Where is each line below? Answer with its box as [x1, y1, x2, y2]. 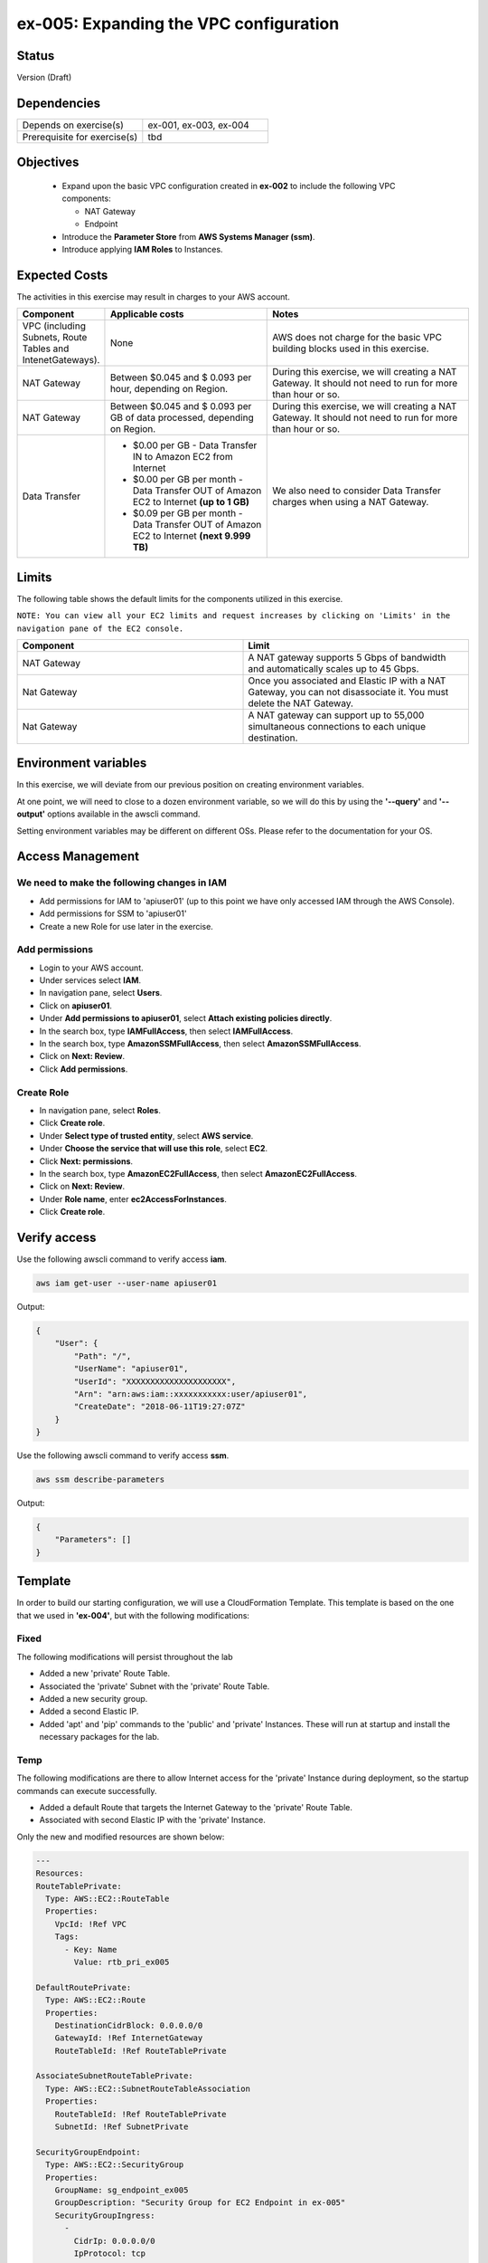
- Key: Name [64, 1944, 117, 1954]
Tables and [22, 342, 70, 355]
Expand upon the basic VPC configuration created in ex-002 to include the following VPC [61, 180, 396, 191]
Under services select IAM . [39, 975, 142, 986]
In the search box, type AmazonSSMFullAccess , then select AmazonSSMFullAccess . [39, 1038, 361, 1049]
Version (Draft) [16, 72, 72, 83]
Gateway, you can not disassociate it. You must [248, 685, 449, 698]
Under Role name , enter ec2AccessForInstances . [39, 1193, 228, 1204]
